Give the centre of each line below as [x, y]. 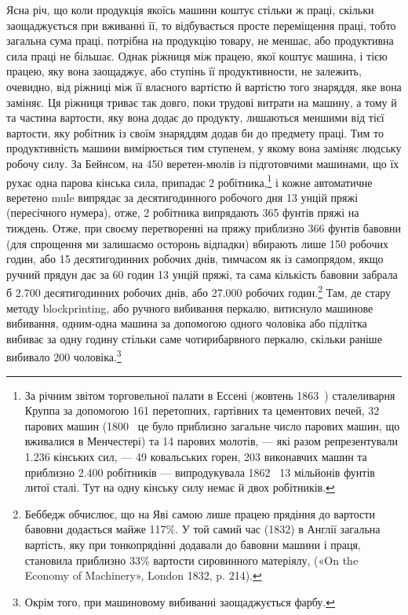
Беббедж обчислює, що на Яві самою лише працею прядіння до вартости [200, 513]
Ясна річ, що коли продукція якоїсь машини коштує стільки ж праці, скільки [190, 9]
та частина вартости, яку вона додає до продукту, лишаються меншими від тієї [195, 117]
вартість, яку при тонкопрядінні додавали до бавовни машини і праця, [193, 544]
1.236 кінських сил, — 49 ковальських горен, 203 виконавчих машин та [196, 456]
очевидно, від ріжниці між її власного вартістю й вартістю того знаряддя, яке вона [204, 86]
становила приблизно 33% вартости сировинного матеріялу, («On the [191, 560]
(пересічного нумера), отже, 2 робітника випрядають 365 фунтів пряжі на [183, 212]
